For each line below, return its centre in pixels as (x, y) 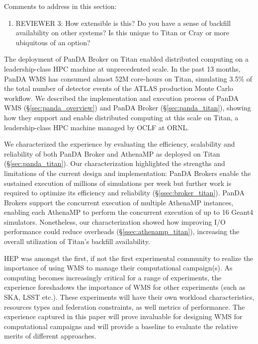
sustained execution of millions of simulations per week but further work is (118, 183)
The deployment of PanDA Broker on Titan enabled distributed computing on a (126, 59)
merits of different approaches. (50, 336)
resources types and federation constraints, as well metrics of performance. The (125, 306)
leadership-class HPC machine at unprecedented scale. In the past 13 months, (122, 68)
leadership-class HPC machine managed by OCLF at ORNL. (97, 127)
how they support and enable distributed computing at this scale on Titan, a (121, 117)
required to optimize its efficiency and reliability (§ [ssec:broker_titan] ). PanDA (125, 193)
